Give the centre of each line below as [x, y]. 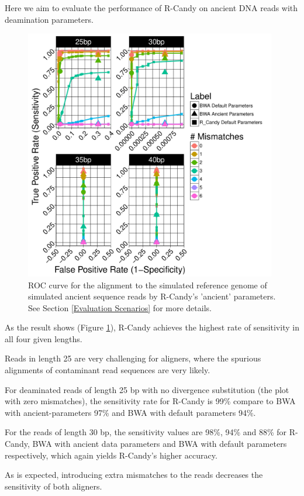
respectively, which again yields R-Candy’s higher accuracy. [111, 455]
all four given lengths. [44, 338]
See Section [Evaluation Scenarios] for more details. [120, 307]
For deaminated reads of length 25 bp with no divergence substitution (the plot [147, 389]
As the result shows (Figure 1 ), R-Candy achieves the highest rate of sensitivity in [152, 327]
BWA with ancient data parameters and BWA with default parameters [160, 444]
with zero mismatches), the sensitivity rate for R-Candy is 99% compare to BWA [150, 401]
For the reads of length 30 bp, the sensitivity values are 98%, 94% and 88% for [146, 432]
